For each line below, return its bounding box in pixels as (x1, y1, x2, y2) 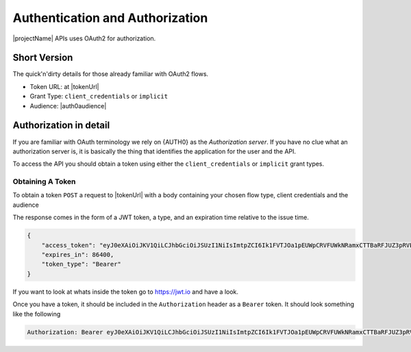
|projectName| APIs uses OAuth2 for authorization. (12, 34, 156, 42)
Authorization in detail (12, 120, 110, 131)
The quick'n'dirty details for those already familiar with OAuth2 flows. (12, 70, 209, 78)
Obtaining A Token (12, 177, 76, 186)
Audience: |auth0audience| (29, 101, 107, 110)
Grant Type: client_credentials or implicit (29, 92, 168, 101)
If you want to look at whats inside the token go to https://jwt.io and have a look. (12, 288, 239, 296)
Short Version (12, 52, 73, 64)
